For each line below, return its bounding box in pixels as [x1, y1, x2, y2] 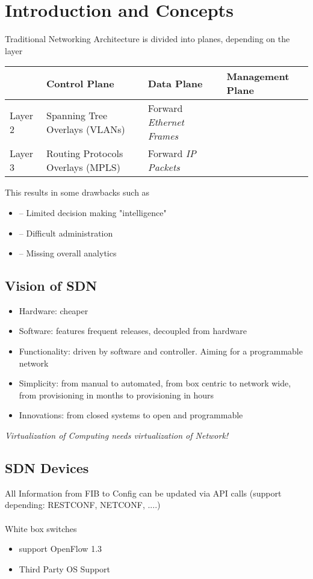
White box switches [5, 522, 77, 534]
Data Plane [147, 76, 203, 90]
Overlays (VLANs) [46, 122, 125, 136]
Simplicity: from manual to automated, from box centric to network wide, [19, 377, 291, 389]
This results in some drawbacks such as [5, 186, 150, 199]
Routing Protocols [46, 146, 123, 161]
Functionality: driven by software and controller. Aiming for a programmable [19, 345, 303, 358]
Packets [147, 160, 180, 175]
